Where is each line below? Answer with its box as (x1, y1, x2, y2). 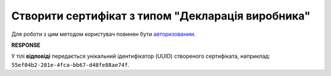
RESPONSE (11, 41, 41, 49)
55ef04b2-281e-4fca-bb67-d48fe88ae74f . (11, 61, 130, 68)
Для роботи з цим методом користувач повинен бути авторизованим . (11, 30, 196, 38)
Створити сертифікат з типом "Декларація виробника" (11, 9, 311, 22)
